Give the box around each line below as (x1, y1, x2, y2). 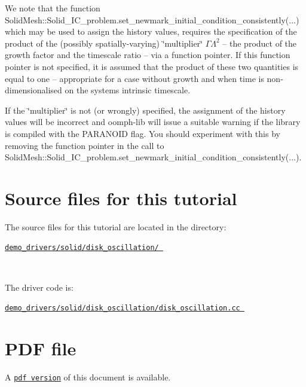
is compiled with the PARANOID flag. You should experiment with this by (5, 127, 280, 139)
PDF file (5, 336, 76, 361)
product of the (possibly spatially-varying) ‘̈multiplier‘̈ (5, 36, 203, 49)
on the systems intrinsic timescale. (65, 84, 191, 96)
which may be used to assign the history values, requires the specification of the (5, 25, 297, 38)
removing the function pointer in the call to (5, 139, 164, 151)
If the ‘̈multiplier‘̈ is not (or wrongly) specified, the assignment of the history (5, 103, 286, 116)
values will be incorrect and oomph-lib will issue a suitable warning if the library (5, 115, 301, 128)
